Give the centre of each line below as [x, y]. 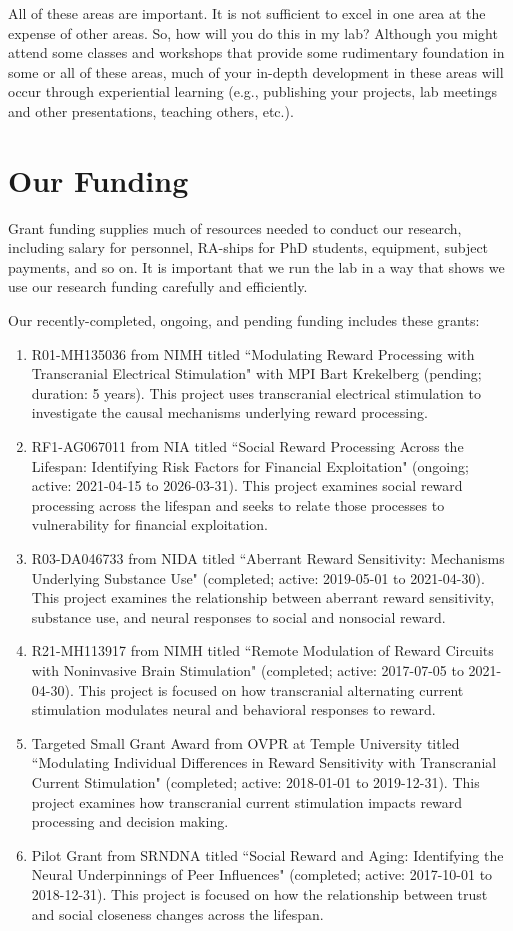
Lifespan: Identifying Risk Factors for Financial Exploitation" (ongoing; [250, 465]
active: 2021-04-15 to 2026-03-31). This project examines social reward [247, 485]
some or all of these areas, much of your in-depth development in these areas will [256, 71]
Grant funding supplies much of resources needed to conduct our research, [235, 227]
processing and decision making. [130, 821]
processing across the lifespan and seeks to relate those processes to [238, 504]
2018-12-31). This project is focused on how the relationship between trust [259, 893]
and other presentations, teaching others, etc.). [151, 110]
